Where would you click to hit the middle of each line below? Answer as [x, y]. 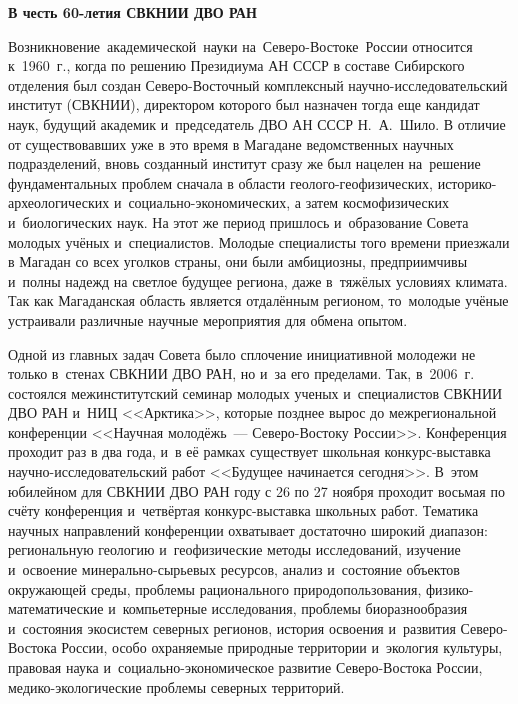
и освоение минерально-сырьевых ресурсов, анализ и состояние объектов [234, 569]
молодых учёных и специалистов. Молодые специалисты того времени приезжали [259, 241]
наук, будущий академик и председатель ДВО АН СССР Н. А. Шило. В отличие [257, 123]
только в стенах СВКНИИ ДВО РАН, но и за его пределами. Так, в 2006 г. [241, 373]
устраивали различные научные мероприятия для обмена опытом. [208, 319]
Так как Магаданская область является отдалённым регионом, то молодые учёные [258, 300]
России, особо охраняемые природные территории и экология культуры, [282, 647]
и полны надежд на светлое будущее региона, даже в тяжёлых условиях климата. [258, 280]
